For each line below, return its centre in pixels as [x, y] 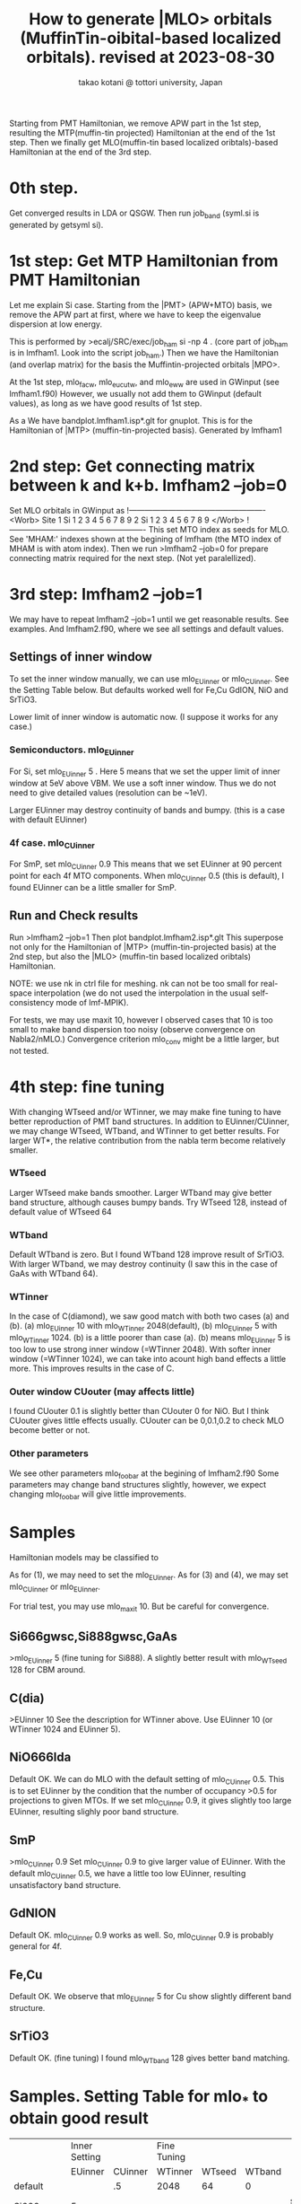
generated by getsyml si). [56, 224]
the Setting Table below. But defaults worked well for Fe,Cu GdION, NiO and [149, 690]
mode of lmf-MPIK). [92, 1002]
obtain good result [79, 2118]
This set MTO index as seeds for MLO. [219, 529]
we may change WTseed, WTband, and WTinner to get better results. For [144, 1130]
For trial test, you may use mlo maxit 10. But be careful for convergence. [139, 1607]
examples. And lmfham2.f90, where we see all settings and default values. [147, 628]
